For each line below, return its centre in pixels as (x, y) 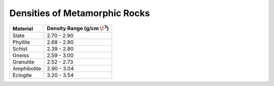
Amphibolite (27, 68)
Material (23, 29)
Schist (20, 49)
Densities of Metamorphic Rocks (80, 13)
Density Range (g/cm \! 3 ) (78, 28)
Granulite (23, 62)
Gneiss (21, 55)
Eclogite (22, 75)
